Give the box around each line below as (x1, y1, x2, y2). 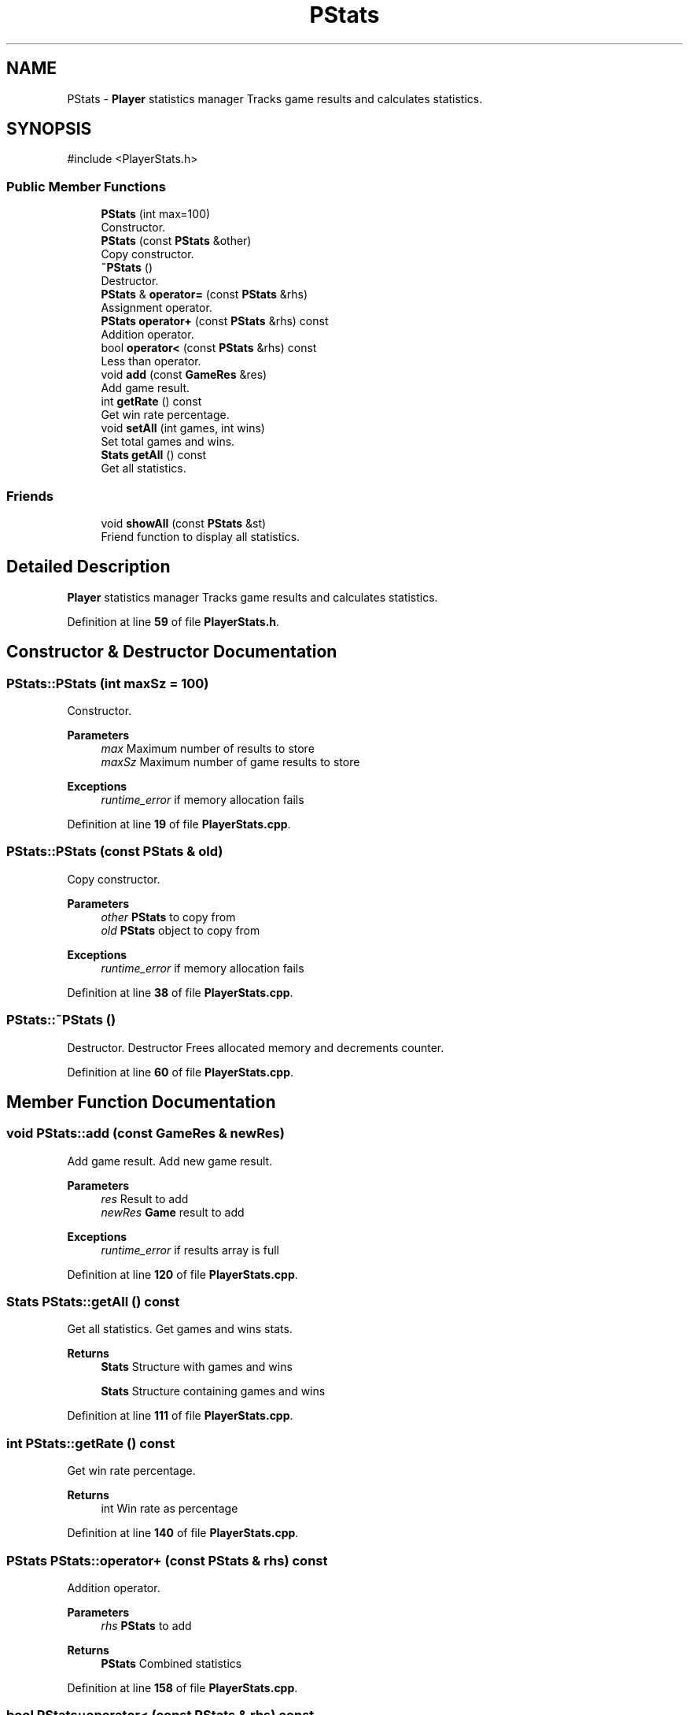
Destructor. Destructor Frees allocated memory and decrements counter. (67, 1040, 444, 1054)
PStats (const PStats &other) (101, 234, 252, 248)
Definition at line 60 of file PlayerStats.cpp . (67, 1065, 293, 1079)
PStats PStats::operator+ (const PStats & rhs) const (6, 1552, 328, 1569)
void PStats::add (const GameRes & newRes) (6, 1125, 285, 1142)
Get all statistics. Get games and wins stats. (67, 1322, 293, 1336)
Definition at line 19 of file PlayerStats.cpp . (67, 817, 291, 831)
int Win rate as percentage (101, 1502, 238, 1516)
